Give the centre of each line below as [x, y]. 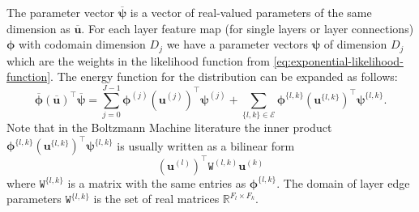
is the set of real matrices [156, 199]
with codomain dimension [82, 44]
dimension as [38, 28]
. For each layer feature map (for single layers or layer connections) [248, 28]
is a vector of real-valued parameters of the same [251, 12]
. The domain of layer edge [343, 182]
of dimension [355, 44]
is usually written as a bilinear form [206, 145]
